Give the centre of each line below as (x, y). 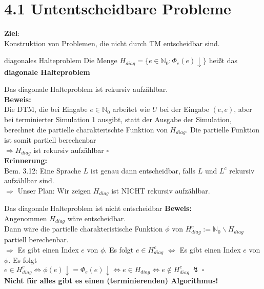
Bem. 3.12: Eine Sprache (43, 170)
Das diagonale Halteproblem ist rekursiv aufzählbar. (86, 89)
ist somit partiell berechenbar (50, 139)
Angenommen (26, 218)
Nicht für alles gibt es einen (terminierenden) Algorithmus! (111, 280)
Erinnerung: (26, 160)
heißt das (223, 60)
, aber (243, 109)
